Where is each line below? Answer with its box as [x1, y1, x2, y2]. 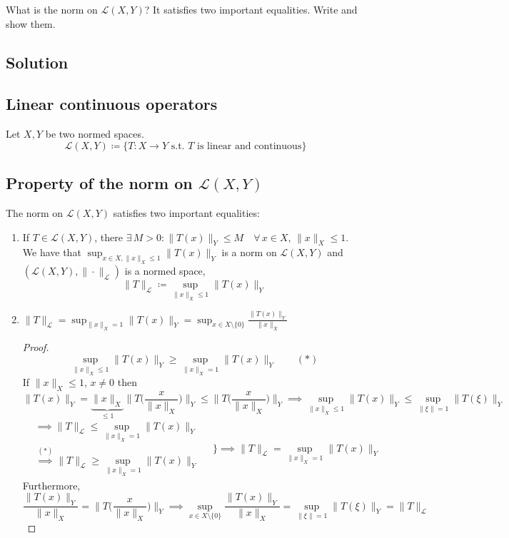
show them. [6, 16, 56, 31]
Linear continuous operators [6, 93, 218, 115]
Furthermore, [22, 477, 81, 492]
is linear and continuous [197, 141, 302, 151]
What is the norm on [6, 2, 98, 16]
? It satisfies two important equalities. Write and [144, 2, 358, 16]
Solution [6, 51, 69, 73]
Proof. [22, 340, 49, 355]
